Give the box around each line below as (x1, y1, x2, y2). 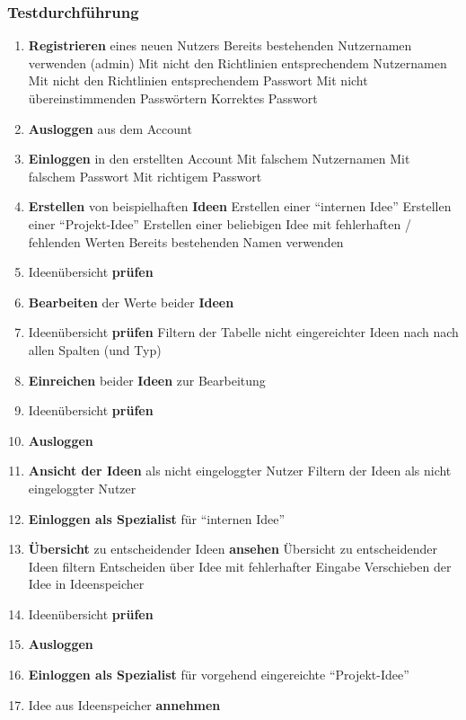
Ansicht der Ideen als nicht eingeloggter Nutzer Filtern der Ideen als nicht (28, 461, 452, 480)
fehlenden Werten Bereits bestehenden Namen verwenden (28, 232, 344, 251)
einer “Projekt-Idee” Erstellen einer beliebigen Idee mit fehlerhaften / (28, 214, 411, 233)
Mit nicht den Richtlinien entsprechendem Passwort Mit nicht (28, 71, 368, 90)
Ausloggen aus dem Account (28, 119, 192, 138)
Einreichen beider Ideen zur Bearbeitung (28, 370, 266, 389)
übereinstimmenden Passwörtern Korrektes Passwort (28, 89, 318, 107)
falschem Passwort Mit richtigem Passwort (28, 166, 262, 185)
